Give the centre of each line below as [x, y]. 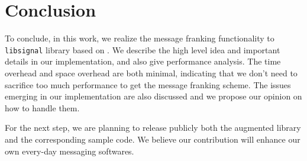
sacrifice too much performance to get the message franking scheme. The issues [148, 84]
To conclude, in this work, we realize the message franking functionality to [140, 38]
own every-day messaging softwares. [70, 151]
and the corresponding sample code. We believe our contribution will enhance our [153, 139]
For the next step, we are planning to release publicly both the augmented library [153, 128]
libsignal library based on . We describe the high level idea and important [143, 49]
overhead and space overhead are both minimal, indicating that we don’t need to [151, 73]
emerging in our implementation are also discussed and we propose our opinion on [153, 96]
